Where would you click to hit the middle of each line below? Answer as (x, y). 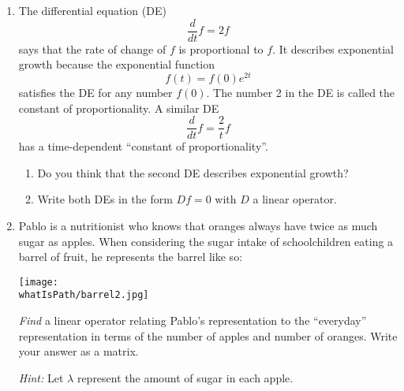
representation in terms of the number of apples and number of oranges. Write (208, 335)
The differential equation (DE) (92, 10)
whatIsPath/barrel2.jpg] (84, 295)
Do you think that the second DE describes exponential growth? (193, 172)
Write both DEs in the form (105, 199)
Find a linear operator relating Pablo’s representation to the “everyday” (193, 320)
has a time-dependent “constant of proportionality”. (143, 146)
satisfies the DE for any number (95, 92)
